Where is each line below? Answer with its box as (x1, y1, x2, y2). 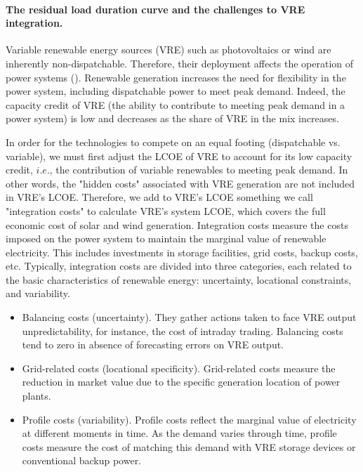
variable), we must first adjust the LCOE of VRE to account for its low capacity (6, 148, 352, 163)
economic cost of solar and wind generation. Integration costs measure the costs (6, 217, 348, 232)
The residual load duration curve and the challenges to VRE (6, 1, 305, 16)
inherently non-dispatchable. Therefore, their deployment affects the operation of (6, 55, 354, 70)
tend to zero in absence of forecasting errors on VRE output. (22, 337, 284, 352)
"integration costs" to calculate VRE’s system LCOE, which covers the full (6, 203, 326, 218)
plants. (22, 388, 51, 403)
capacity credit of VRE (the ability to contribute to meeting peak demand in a (6, 97, 345, 112)
